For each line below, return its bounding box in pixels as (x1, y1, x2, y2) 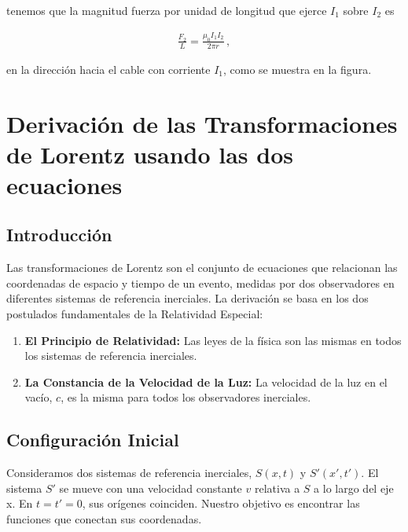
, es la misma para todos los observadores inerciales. (61, 389, 311, 405)
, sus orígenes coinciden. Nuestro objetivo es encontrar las (82, 495, 360, 512)
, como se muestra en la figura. (223, 61, 372, 77)
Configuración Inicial (6, 427, 179, 452)
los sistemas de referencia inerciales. (24, 347, 197, 364)
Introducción (6, 222, 112, 247)
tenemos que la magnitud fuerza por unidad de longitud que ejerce (6, 2, 327, 18)
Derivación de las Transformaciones (6, 107, 398, 139)
